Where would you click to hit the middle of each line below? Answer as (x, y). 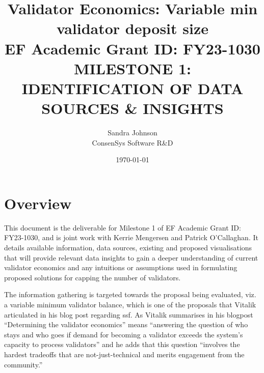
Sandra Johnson (133, 133)
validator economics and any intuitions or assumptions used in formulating (121, 267)
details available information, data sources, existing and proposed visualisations (128, 247)
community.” (23, 364)
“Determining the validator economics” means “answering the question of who (126, 324)
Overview (38, 203)
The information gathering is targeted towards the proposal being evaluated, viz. (130, 294)
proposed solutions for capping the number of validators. (93, 277)
